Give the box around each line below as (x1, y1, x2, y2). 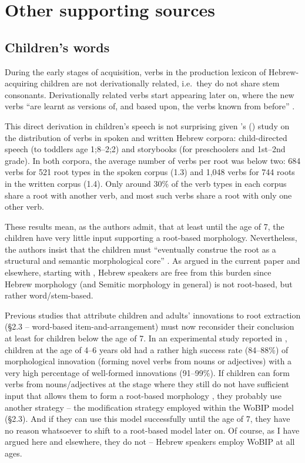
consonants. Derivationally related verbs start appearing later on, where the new (5, 88, 294, 100)
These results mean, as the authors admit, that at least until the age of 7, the (5, 220, 284, 232)
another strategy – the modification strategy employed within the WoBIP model (5, 401, 294, 413)
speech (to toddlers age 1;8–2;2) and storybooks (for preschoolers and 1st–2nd (5, 143, 286, 155)
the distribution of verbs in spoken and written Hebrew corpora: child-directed (5, 131, 287, 143)
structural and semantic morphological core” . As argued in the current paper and (5, 254, 300, 267)
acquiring (5, 77, 38, 89)
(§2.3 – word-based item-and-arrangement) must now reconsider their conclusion (5, 320, 294, 333)
